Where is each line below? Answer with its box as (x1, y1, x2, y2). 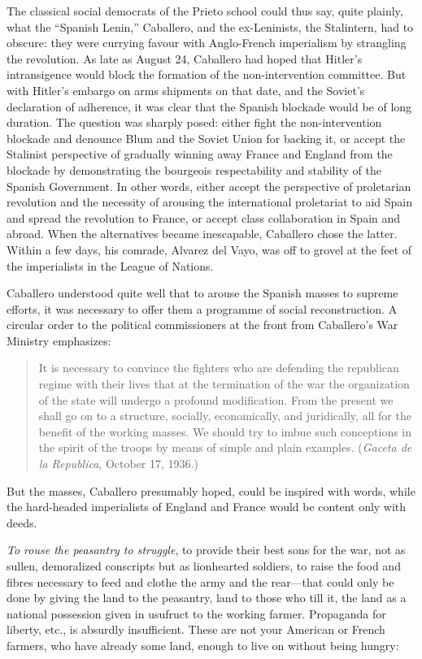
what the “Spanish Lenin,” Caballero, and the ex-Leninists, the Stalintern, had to (7, 18, 414, 35)
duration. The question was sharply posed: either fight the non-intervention (7, 114, 382, 131)
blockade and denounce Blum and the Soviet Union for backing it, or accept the (7, 129, 406, 146)
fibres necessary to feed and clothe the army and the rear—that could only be (7, 573, 394, 590)
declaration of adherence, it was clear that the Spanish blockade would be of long (7, 98, 412, 115)
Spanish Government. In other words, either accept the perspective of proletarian (7, 177, 411, 194)
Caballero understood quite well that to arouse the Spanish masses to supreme (7, 284, 398, 301)
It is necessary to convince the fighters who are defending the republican (38, 359, 399, 376)
